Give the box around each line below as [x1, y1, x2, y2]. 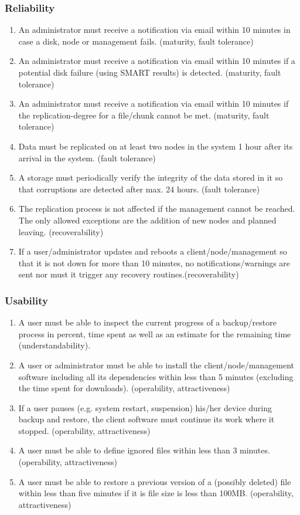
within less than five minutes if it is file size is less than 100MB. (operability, [18, 487, 294, 499]
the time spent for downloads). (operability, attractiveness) [18, 382, 230, 394]
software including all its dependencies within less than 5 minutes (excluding [18, 370, 294, 382]
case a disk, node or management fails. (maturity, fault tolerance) [18, 35, 254, 47]
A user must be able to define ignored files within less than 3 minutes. [18, 444, 270, 456]
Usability [5, 293, 48, 307]
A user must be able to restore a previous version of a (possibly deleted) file [18, 475, 291, 487]
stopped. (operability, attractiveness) [18, 424, 151, 436]
